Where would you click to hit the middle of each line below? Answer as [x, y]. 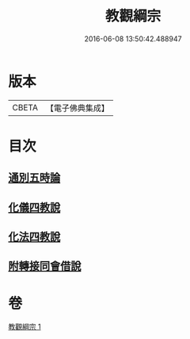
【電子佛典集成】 [77, 108]
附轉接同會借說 [45, 266]
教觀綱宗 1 [25, 327]
